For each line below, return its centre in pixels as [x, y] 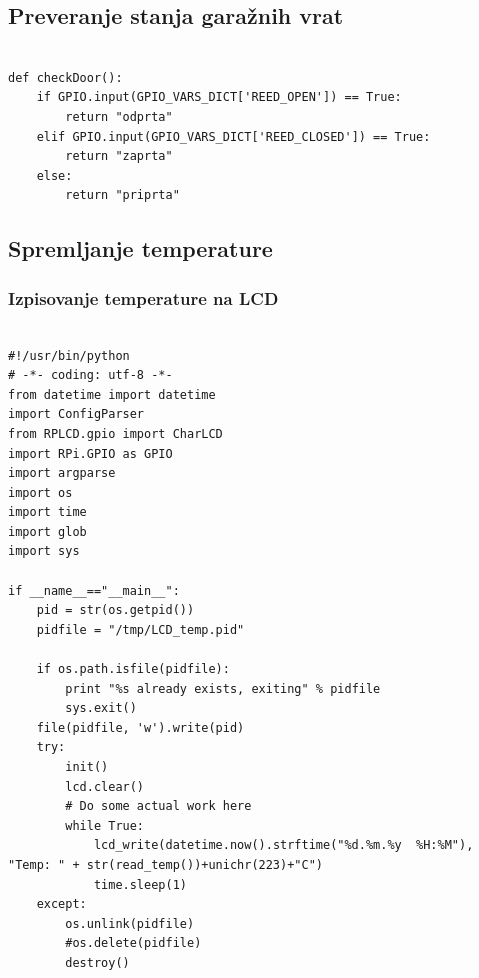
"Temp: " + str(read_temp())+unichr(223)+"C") [165, 864]
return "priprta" [122, 195]
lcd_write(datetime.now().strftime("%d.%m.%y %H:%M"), [283, 845]
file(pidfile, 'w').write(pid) [140, 727]
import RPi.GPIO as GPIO [90, 453]
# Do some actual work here [158, 806]
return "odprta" [119, 116]
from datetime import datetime [112, 394]
